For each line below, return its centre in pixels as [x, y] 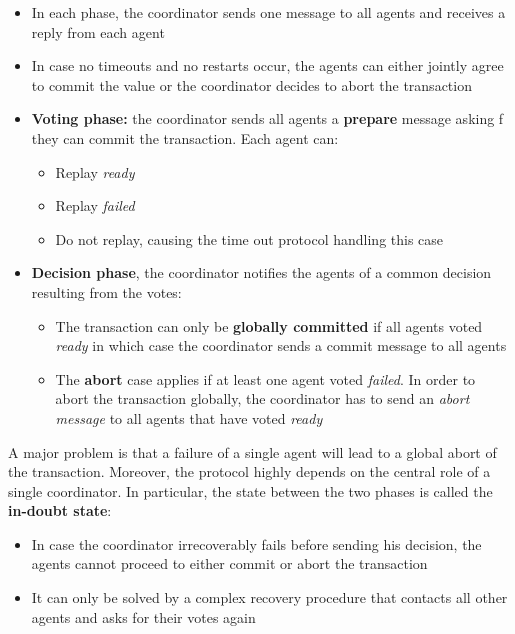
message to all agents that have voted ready [189, 417]
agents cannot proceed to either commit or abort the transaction [229, 563]
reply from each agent [98, 31]
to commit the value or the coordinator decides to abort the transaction [251, 84]
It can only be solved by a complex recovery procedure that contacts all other [269, 597]
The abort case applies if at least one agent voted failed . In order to [265, 378]
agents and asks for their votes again [143, 616]
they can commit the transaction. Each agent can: [185, 137]
